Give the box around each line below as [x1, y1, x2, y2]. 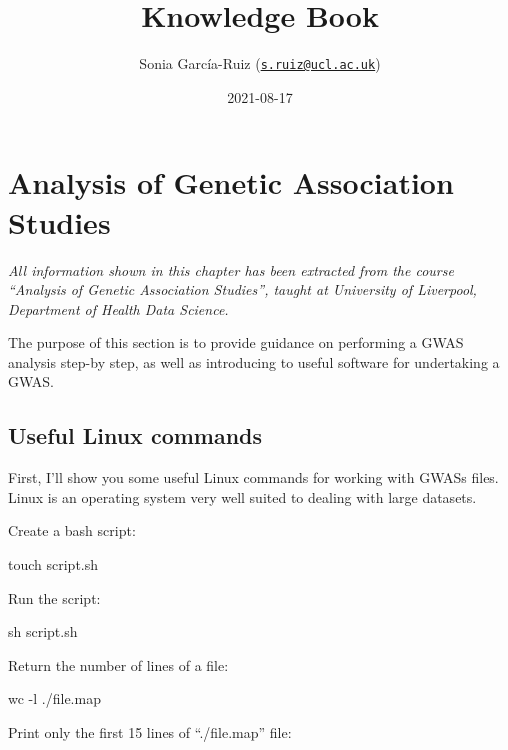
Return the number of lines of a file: [8, 654, 229, 675]
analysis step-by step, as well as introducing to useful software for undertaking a [8, 351, 500, 372]
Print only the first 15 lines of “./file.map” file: [8, 722, 292, 743]
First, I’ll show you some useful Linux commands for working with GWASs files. [8, 467, 499, 488]
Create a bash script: [8, 520, 136, 541]
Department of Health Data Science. [8, 298, 229, 319]
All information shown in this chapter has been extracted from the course [8, 259, 454, 280]
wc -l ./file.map [8, 688, 101, 709]
